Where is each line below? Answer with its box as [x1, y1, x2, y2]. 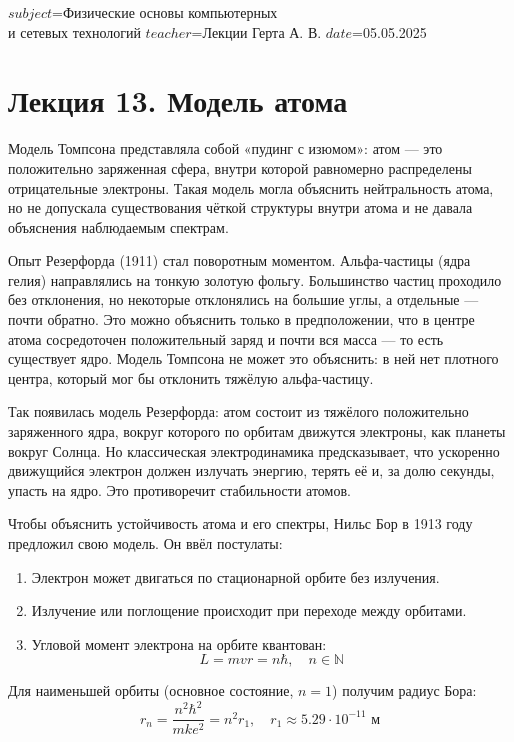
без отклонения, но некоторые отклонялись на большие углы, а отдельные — [8, 289, 479, 310]
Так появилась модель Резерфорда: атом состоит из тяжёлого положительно [8, 401, 469, 422]
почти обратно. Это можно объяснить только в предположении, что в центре [8, 309, 475, 330]
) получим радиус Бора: [332, 680, 477, 701]
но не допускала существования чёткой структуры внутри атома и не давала [8, 197, 473, 218]
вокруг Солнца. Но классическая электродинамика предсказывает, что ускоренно [8, 440, 500, 461]
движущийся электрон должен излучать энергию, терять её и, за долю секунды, [8, 460, 495, 481]
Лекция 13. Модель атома [8, 80, 348, 121]
